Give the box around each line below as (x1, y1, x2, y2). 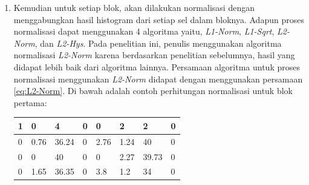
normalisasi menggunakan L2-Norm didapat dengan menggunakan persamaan (13, 72, 303, 85)
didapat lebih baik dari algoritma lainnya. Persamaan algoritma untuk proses (13, 60, 300, 73)
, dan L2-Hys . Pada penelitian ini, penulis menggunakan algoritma (34, 36, 282, 49)
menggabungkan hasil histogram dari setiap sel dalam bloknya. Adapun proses (13, 13, 304, 25)
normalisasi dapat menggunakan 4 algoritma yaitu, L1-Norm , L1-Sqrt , (13, 25, 275, 38)
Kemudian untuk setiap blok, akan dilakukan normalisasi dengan (13, 1, 255, 13)
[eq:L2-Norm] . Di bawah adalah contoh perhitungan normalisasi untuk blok (13, 84, 293, 97)
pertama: (13, 96, 47, 109)
